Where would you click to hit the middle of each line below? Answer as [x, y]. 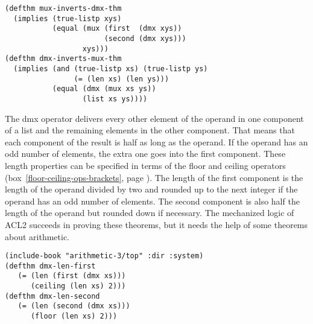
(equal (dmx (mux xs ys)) [104, 89]
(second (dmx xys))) [145, 38]
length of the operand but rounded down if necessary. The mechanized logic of [150, 213]
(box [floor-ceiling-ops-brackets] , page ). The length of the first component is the [154, 177]
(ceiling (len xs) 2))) [78, 286]
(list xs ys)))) [115, 99]
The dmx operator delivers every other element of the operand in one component [154, 118]
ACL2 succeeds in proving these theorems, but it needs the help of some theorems [156, 224]
